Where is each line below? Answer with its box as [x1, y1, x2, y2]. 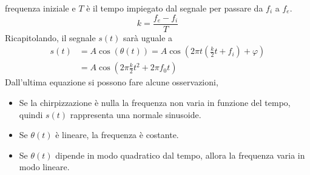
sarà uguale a [123, 31, 173, 44]
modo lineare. [19, 160, 70, 173]
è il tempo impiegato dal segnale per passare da [86, 2, 263, 14]
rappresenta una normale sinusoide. [70, 108, 201, 121]
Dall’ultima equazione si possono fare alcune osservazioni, [5, 76, 218, 88]
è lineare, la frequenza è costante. [55, 128, 179, 141]
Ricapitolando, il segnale [5, 31, 96, 44]
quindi [19, 108, 43, 121]
